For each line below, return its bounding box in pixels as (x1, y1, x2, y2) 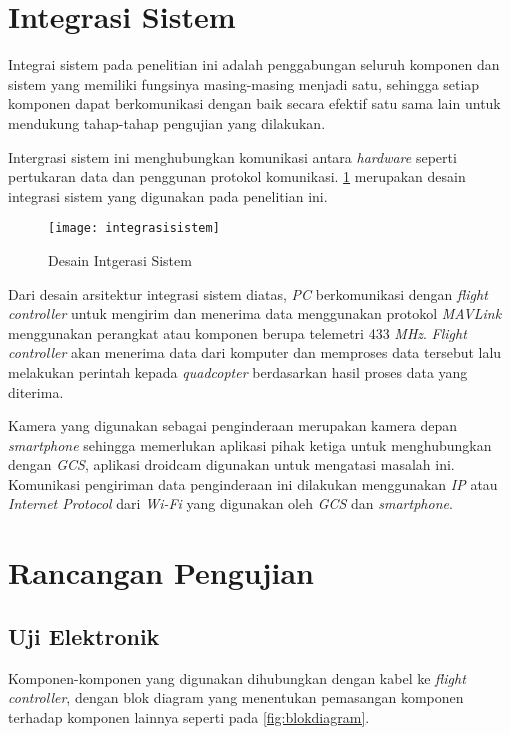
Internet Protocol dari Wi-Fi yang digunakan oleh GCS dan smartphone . (8, 493, 453, 514)
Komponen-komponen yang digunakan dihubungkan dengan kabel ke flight (8, 667, 466, 688)
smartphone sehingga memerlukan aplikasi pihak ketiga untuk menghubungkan (8, 434, 492, 455)
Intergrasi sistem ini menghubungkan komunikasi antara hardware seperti (8, 146, 457, 167)
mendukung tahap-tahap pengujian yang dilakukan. (8, 112, 326, 133)
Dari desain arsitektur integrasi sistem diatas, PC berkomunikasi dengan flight (8, 283, 488, 304)
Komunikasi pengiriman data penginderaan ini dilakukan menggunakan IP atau (8, 473, 498, 494)
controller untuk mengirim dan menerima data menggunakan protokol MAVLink (8, 303, 502, 324)
